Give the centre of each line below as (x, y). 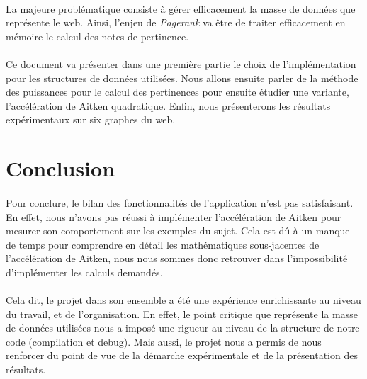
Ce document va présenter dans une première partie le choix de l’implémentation (181, 63)
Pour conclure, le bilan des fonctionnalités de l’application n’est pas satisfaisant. (180, 202)
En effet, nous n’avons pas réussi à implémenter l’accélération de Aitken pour (174, 216)
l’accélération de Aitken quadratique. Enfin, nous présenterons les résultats (168, 105)
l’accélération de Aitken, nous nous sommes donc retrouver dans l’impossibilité (177, 258)
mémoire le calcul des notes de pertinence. (97, 36)
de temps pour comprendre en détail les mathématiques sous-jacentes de (163, 244)
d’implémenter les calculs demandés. (84, 272)
